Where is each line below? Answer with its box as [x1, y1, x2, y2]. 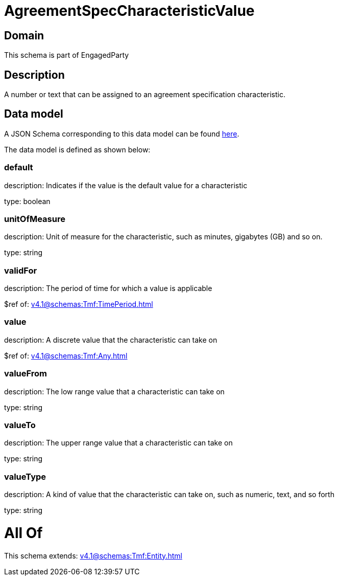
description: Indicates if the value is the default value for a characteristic [4, 181, 248, 190]
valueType [4, 471, 46, 482]
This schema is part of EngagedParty [4, 51, 129, 60]
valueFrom [4, 368, 47, 379]
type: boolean [4, 196, 51, 206]
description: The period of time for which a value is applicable [4, 284, 212, 293]
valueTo [4, 419, 36, 430]
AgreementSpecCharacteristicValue [4, 2, 255, 19]
